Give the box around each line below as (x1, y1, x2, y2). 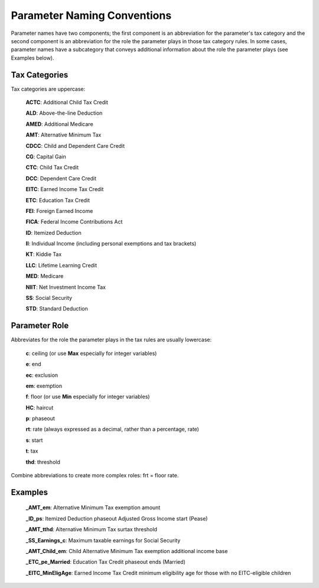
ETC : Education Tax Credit (25, 196, 90, 203)
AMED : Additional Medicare (25, 120, 94, 127)
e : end (25, 361, 41, 368)
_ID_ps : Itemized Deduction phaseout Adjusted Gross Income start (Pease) (25, 515, 208, 522)
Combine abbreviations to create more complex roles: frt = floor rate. (11, 472, 179, 479)
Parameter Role (11, 321, 69, 331)
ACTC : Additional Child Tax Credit (25, 99, 109, 106)
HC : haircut (25, 404, 54, 411)
